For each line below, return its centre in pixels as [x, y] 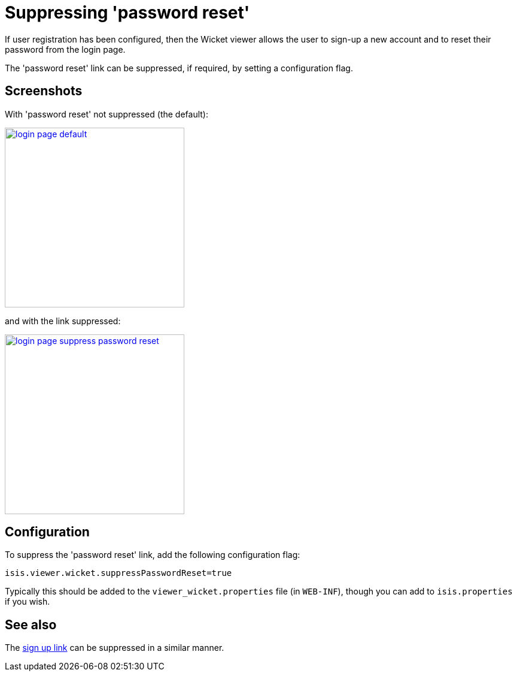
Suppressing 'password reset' [127, 13]
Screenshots [44, 91]
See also [31, 624]
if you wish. [28, 602]
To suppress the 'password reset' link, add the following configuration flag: [153, 555]
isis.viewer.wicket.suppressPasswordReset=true [118, 573]
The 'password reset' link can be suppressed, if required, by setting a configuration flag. [179, 68]
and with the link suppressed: [63, 321]
